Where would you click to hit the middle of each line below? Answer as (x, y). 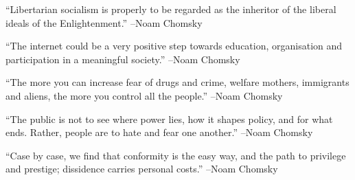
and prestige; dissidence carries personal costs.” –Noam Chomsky (142, 169)
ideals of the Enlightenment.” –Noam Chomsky (104, 22)
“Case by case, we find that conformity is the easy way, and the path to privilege (176, 155)
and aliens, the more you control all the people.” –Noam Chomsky (144, 95)
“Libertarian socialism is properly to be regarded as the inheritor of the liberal (171, 9)
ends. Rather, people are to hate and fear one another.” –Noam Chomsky (159, 132)
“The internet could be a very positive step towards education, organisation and (174, 46)
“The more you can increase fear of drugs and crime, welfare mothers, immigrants (177, 82)
